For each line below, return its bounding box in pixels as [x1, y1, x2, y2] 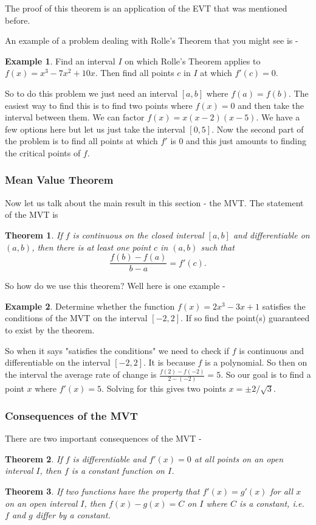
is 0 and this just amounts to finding [170, 134, 306, 147]
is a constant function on [71, 464, 165, 477]
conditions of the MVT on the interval [5, 311, 148, 324]
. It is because [143, 356, 195, 369]
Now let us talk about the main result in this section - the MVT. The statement [5, 196, 304, 209]
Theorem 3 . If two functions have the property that [5, 484, 200, 497]
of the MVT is [5, 208, 58, 221]
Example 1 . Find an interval [5, 54, 115, 67]
